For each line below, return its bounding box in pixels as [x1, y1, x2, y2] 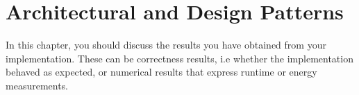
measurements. [6, 78, 69, 92]
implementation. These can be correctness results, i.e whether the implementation [6, 51, 353, 65]
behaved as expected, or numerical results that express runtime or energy [6, 64, 317, 79]
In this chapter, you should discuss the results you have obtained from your [6, 37, 326, 52]
